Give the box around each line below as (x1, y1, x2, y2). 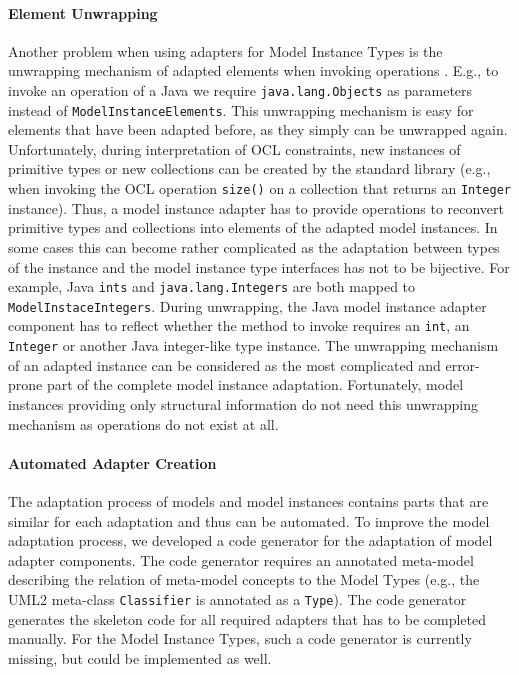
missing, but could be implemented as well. (8, 647, 272, 668)
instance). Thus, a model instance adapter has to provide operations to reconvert (8, 197, 505, 218)
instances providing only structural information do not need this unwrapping (8, 393, 478, 414)
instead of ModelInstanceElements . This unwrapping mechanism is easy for (8, 99, 474, 120)
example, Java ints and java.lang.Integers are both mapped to (8, 276, 416, 297)
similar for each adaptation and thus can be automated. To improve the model (8, 510, 490, 531)
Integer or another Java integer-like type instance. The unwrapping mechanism (8, 335, 499, 356)
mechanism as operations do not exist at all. (8, 413, 279, 434)
